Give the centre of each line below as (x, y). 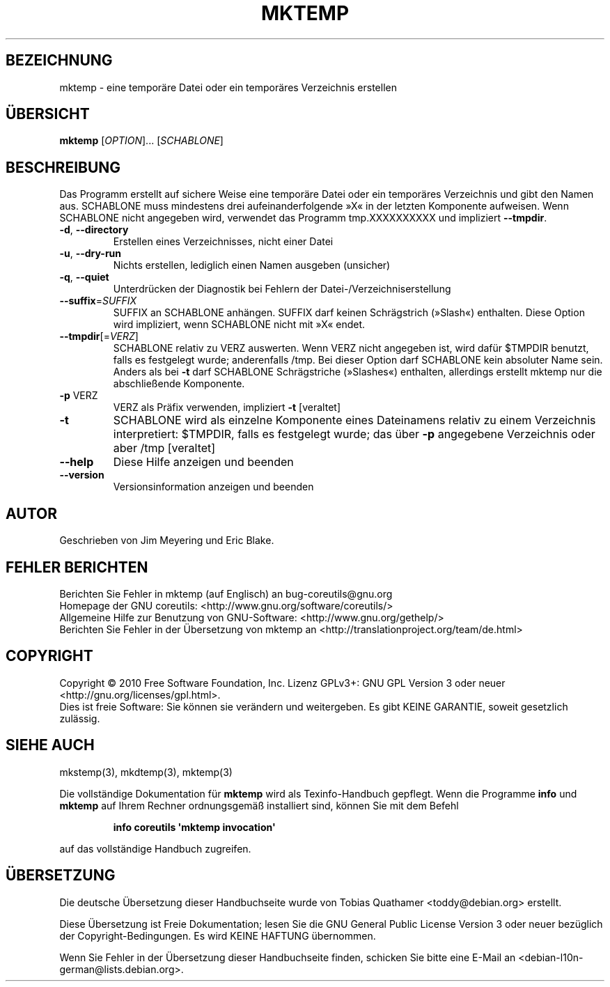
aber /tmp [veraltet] (164, 448)
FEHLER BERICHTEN (77, 567)
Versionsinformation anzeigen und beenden (213, 487)
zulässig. (80, 718)
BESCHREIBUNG (63, 167)
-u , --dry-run (91, 254)
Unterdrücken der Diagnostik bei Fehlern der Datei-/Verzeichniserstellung (282, 289)
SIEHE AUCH (50, 745)
